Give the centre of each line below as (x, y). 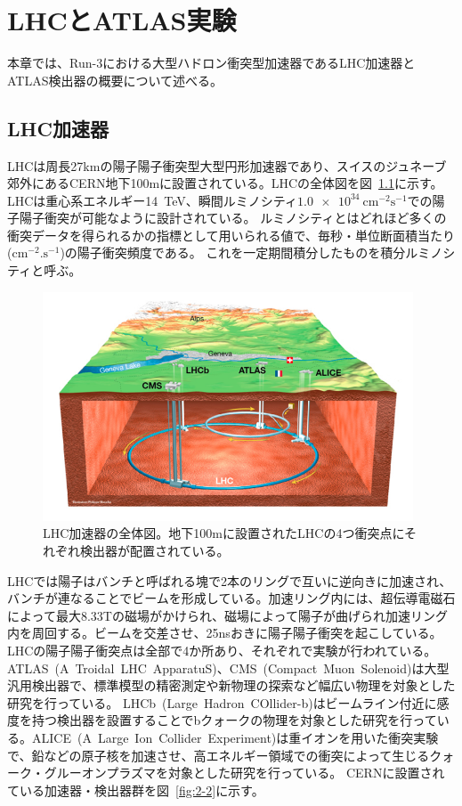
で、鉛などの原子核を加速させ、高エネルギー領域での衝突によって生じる (219, 755)
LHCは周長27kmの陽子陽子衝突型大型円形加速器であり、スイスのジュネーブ (227, 165)
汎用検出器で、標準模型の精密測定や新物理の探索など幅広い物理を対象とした (231, 685)
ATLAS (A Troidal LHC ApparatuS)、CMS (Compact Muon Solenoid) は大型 (228, 668)
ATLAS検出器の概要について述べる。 (115, 80)
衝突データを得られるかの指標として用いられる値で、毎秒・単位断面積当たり (231, 235)
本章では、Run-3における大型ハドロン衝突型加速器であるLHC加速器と (211, 63)
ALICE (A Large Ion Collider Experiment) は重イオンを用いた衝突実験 (235, 737)
